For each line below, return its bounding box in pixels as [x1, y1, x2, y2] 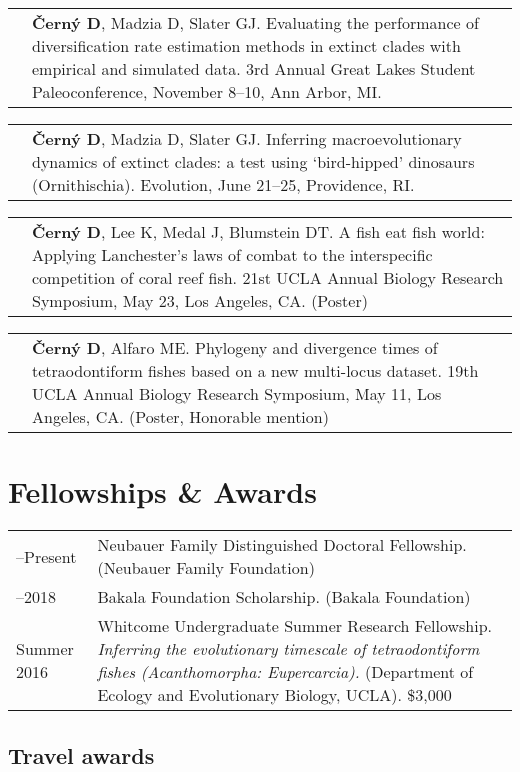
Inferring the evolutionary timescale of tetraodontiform [97, 637, 480, 661]
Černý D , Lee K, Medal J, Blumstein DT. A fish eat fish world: [32, 220, 485, 243]
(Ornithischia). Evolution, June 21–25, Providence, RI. [32, 173, 415, 196]
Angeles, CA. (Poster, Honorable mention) [32, 405, 329, 428]
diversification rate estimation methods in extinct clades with [32, 34, 461, 57]
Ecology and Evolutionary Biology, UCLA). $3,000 [97, 683, 452, 707]
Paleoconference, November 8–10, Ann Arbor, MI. [32, 80, 382, 103]
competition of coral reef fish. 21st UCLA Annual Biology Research [32, 266, 504, 289]
